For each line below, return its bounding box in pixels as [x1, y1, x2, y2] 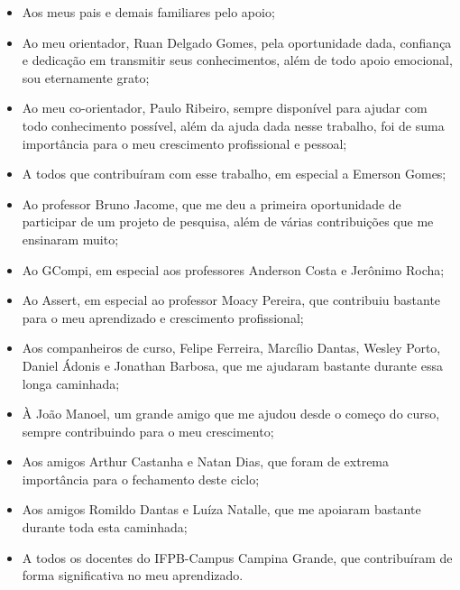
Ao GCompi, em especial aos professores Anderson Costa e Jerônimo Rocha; [22, 260, 445, 279]
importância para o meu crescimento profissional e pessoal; [22, 134, 347, 152]
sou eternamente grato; [22, 68, 150, 87]
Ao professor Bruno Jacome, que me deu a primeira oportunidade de [22, 194, 401, 213]
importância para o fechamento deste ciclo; [22, 469, 260, 488]
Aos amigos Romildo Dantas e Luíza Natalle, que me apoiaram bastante [22, 500, 421, 519]
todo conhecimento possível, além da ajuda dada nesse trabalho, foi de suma [22, 115, 445, 134]
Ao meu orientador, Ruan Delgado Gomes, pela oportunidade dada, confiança [22, 32, 452, 51]
